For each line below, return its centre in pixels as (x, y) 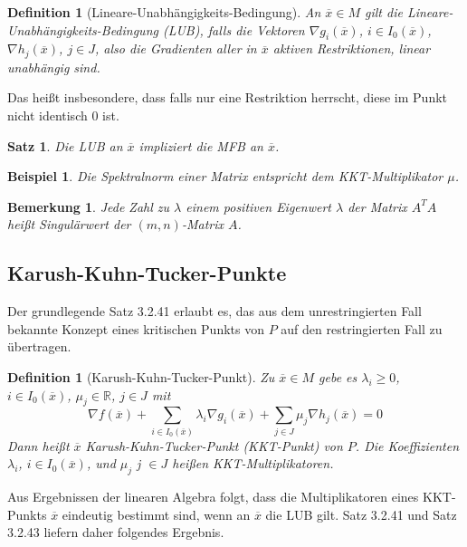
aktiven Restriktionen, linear (352, 48)
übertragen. (39, 346)
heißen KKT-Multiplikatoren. (253, 463)
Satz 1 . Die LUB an (65, 145)
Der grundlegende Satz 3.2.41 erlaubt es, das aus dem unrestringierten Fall (214, 311)
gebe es (338, 376)
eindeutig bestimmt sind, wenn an (156, 514)
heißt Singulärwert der (69, 224)
